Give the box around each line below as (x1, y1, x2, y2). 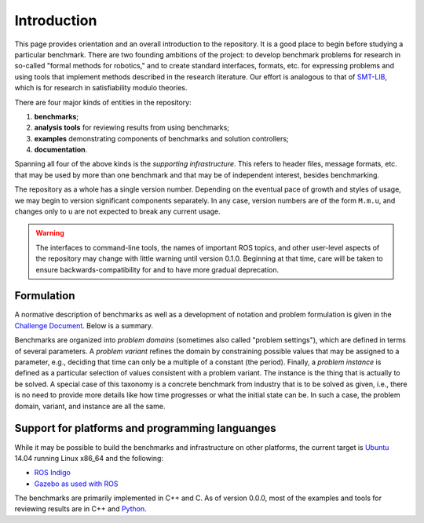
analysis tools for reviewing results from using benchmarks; (34, 123, 230, 133)
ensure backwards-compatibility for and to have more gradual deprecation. (35, 265, 279, 274)
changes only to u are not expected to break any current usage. (14, 207, 221, 216)
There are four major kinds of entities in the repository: (14, 97, 192, 107)
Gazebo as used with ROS (34, 479, 119, 488)
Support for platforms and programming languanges (14, 422, 276, 435)
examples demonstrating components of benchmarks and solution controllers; (34, 133, 290, 143)
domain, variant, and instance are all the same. (14, 401, 166, 411)
